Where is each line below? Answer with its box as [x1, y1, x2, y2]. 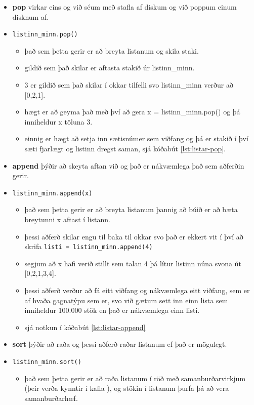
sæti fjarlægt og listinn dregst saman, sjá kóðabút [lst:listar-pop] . [24, 143, 226, 153]
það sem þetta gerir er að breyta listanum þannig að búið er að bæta [24, 204, 238, 215]
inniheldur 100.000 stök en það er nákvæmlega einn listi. [24, 305, 200, 315]
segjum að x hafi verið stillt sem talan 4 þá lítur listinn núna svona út [24, 258, 241, 268]
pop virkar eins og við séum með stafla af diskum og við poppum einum [12, 2, 237, 12]
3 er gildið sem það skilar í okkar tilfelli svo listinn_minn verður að [24, 79, 233, 90]
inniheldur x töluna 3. [24, 116, 93, 127]
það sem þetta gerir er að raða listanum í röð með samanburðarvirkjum [24, 373, 246, 383]
